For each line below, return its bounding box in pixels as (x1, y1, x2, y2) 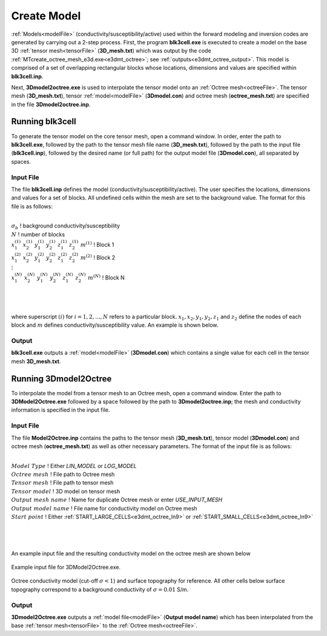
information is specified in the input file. (11, 406, 110, 413)
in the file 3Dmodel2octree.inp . (11, 101, 91, 108)
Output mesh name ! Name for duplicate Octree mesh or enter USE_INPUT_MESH (11, 496, 223, 503)
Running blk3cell (11, 116, 76, 127)
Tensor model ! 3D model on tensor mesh (11, 487, 121, 495)
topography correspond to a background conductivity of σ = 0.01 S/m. (11, 586, 189, 593)
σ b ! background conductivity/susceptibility (11, 222, 121, 231)
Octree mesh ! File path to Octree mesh (11, 470, 115, 478)
